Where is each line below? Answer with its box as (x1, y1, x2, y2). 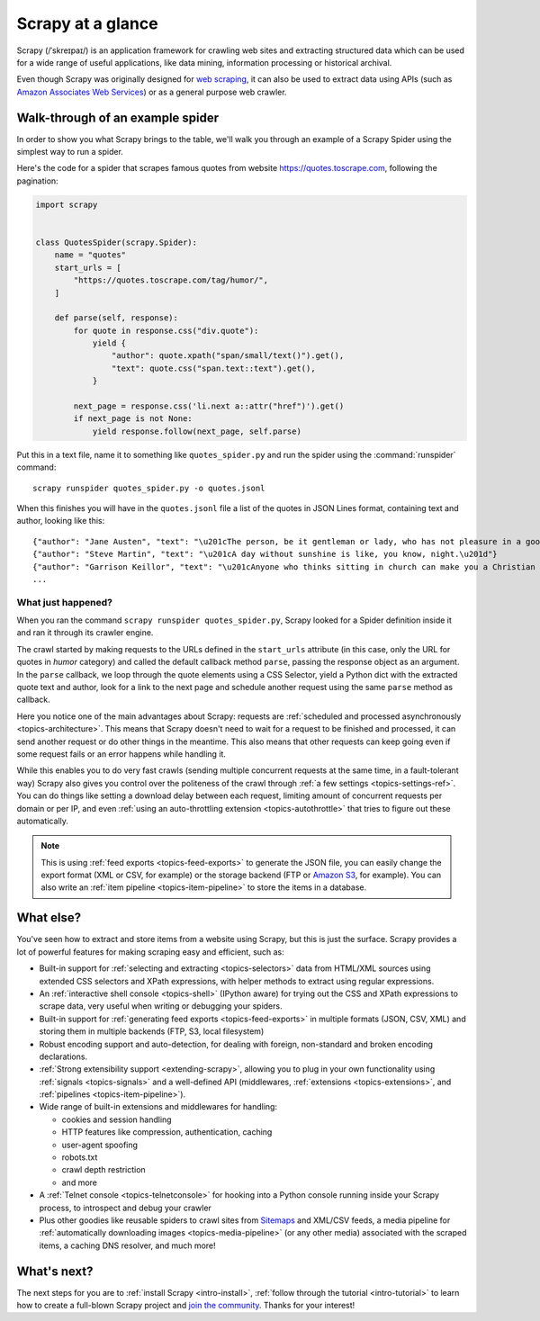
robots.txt (61, 1152, 98, 1163)
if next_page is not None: (73, 414, 193, 424)
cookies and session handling (61, 1114, 172, 1125)
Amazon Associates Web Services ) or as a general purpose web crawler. (16, 86, 287, 97)
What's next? (16, 1263, 94, 1279)
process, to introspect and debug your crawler (39, 1202, 211, 1213)
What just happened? (16, 596, 112, 608)
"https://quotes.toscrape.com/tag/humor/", (73, 275, 269, 285)
